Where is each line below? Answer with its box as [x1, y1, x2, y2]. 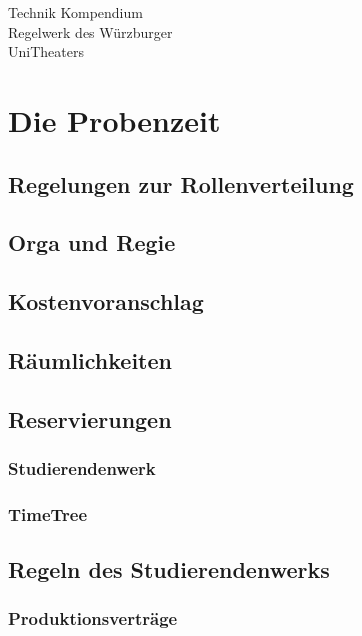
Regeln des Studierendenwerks [8, 554, 330, 585]
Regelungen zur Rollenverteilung [8, 168, 354, 199]
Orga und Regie [8, 227, 176, 258]
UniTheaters [8, 41, 84, 62]
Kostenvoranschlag [8, 286, 204, 317]
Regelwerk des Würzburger [8, 21, 173, 42]
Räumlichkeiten [8, 344, 172, 375]
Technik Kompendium [8, 2, 143, 22]
